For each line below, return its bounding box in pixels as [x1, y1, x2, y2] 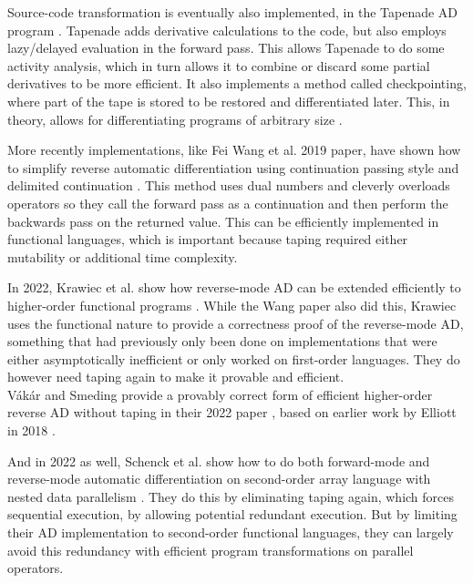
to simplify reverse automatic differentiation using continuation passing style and [7, 158, 459, 177]
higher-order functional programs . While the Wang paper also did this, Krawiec [7, 295, 457, 314]
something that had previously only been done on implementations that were [7, 332, 437, 351]
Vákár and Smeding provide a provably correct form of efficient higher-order [7, 384, 433, 404]
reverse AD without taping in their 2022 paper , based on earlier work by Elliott [7, 403, 457, 422]
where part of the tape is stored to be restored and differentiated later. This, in [7, 91, 450, 110]
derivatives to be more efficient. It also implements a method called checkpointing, [7, 74, 467, 93]
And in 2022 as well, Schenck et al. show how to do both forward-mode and [7, 451, 430, 470]
